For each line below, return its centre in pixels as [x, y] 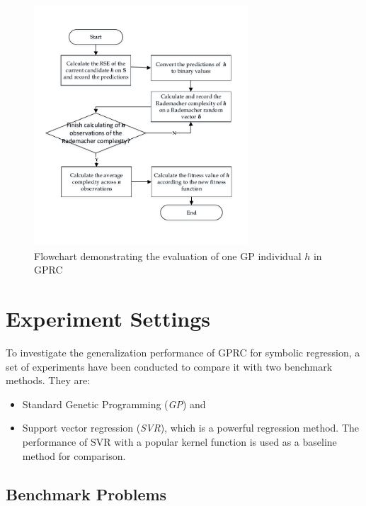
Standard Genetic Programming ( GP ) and [114, 404]
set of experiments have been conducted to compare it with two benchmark [169, 366]
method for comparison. [74, 455]
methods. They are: [48, 380]
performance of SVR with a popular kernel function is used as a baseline [179, 442]
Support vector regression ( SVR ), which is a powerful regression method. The [191, 428]
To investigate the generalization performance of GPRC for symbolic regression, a [183, 353]
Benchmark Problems [86, 494]
